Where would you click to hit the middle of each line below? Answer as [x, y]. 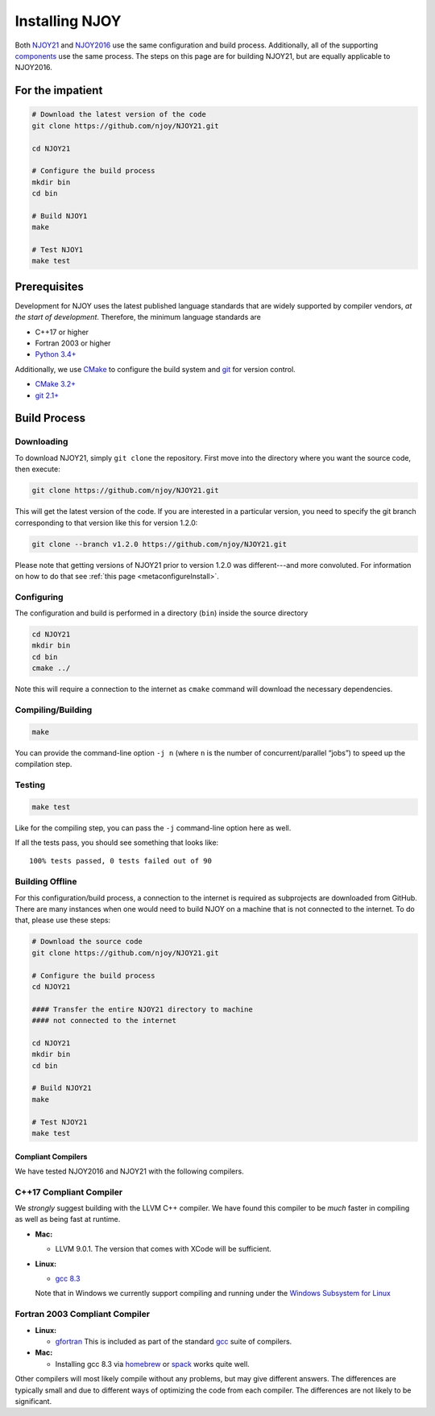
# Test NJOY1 [58, 250]
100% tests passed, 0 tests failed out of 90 [121, 861]
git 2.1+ [47, 395]
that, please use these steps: [63, 920]
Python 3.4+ [56, 354]
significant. [33, 1401]
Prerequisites [49, 286]
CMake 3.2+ [56, 384]
